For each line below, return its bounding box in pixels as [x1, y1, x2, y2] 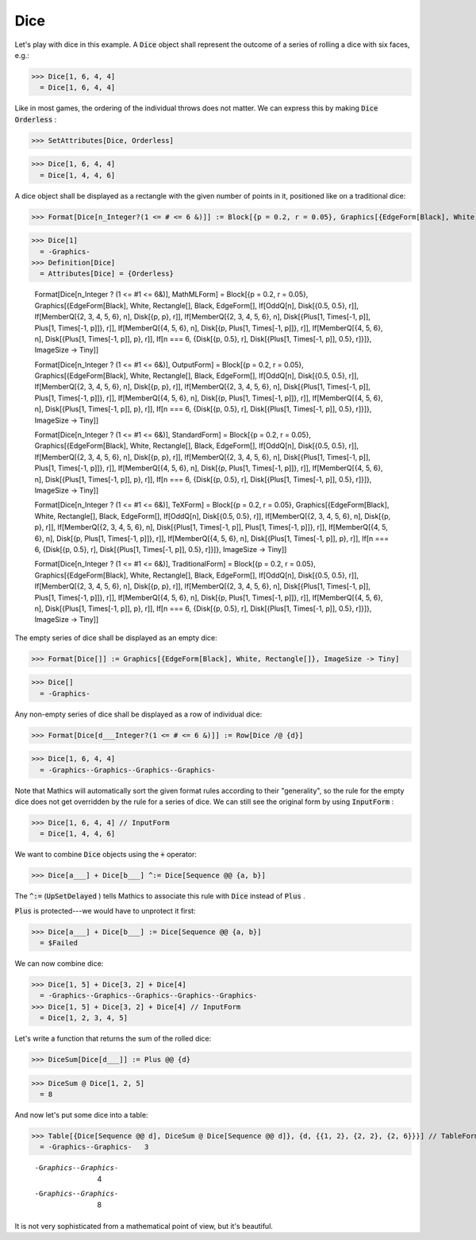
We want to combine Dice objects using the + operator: [14, 850, 198, 860]
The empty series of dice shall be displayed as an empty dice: [14, 632, 217, 643]
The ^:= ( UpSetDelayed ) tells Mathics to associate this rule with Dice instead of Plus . [14, 891, 305, 901]
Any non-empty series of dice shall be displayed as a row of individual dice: [14, 709, 263, 719]
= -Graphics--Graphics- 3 [40, 1142, 149, 1152]
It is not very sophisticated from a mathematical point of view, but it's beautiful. [14, 1222, 274, 1231]
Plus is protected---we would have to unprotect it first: [14, 906, 196, 915]
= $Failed [40, 938, 79, 948]
